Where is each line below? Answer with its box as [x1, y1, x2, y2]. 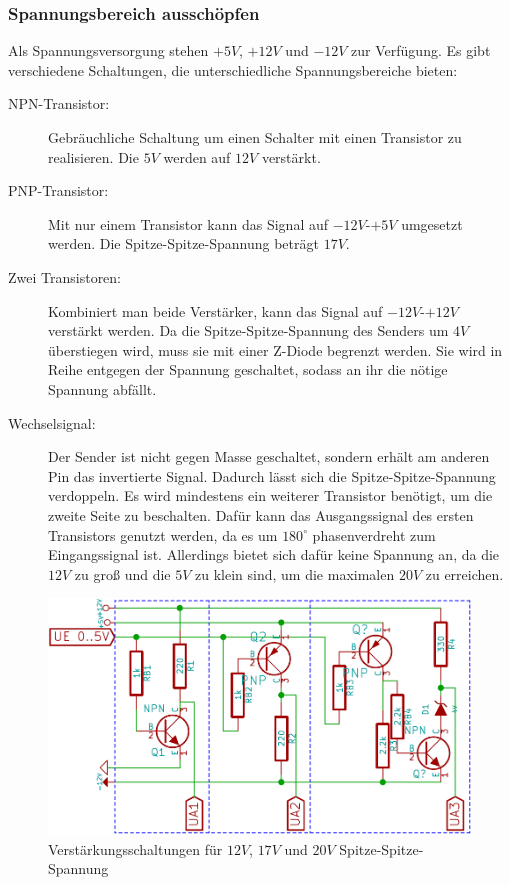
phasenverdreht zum [312, 524, 436, 545]
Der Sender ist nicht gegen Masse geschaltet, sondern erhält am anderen [48, 446, 490, 467]
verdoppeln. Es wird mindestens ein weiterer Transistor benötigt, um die [48, 485, 493, 506]
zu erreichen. [425, 563, 504, 584]
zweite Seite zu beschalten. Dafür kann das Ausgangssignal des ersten [48, 504, 474, 525]
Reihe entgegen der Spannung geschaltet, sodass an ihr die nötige [48, 359, 448, 380]
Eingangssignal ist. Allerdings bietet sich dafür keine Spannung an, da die [48, 544, 500, 565]
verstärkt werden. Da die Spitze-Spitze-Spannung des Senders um [48, 320, 449, 341]
